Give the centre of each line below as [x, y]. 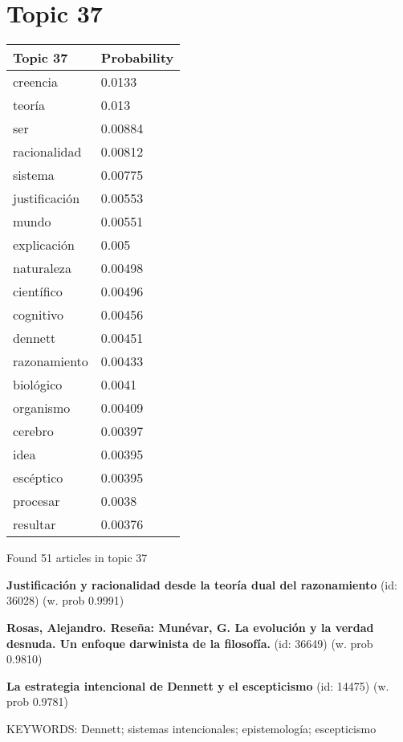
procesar [37, 501]
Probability [137, 58]
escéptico [38, 478]
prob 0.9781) [38, 701]
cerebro [33, 431]
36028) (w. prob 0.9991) [65, 600]
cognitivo [39, 315]
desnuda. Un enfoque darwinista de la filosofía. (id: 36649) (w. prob [190, 643]
